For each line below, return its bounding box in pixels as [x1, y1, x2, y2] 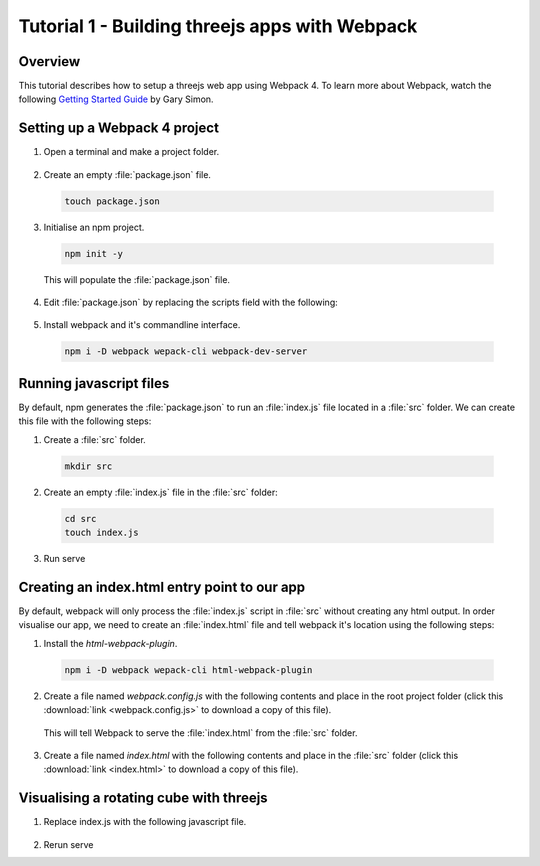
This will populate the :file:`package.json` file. [43, 273, 230, 285]
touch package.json [64, 195, 160, 207]
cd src [64, 513, 97, 524]
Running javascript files [18, 375, 170, 392]
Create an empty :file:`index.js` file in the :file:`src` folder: [43, 486, 279, 498]
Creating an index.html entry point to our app [18, 578, 306, 595]
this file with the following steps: [18, 415, 152, 427]
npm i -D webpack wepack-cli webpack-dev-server [64, 346, 308, 357]
